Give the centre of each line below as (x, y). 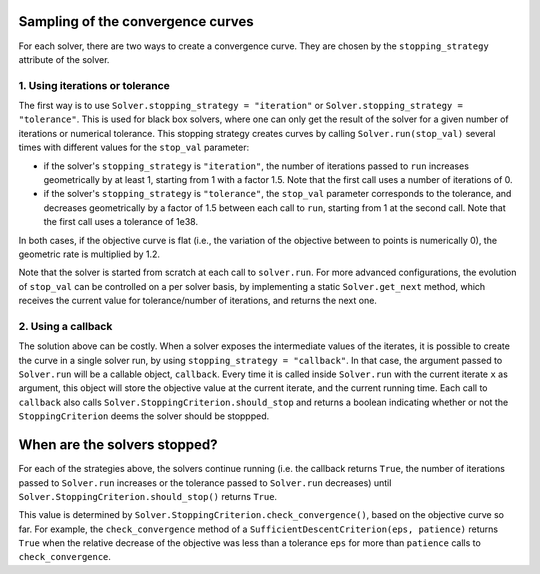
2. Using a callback (65, 326)
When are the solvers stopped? (118, 445)
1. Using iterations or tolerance (94, 85)
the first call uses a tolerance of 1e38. (121, 222)
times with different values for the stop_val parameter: (134, 147)
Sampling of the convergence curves (136, 21)
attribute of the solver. (64, 59)
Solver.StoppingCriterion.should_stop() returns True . (148, 496)
